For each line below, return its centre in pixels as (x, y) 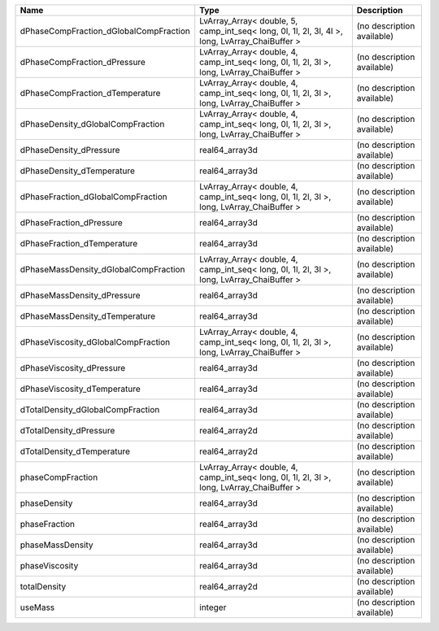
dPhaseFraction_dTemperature (79, 244)
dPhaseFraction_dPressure (72, 222)
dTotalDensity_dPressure (67, 431)
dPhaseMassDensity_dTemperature (88, 316)
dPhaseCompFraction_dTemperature (90, 93)
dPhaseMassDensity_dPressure (80, 295)
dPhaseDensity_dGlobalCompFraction (92, 124)
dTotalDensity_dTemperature (75, 451)
